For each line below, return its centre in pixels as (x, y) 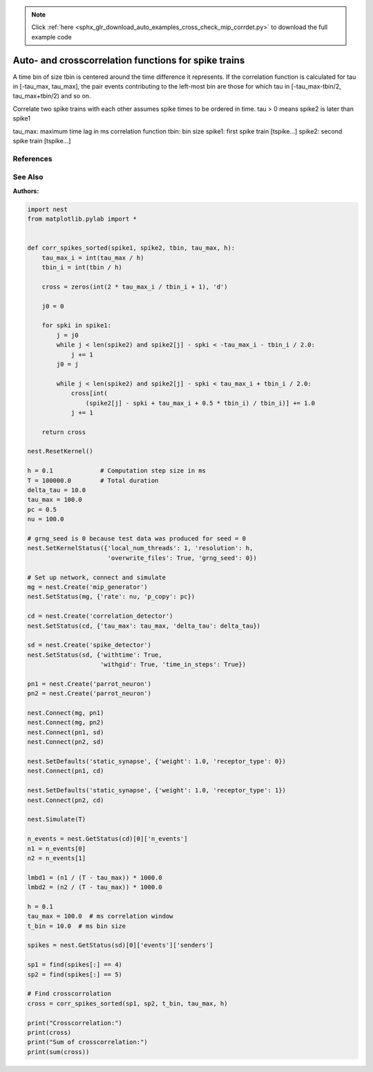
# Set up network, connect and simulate (96, 577)
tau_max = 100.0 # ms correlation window (100, 916)
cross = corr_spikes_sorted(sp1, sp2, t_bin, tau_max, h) (127, 1003)
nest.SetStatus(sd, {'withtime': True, (95, 655)
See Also (28, 177)
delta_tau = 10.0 (57, 490)
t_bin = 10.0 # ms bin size (77, 926)
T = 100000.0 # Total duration (93, 480)
